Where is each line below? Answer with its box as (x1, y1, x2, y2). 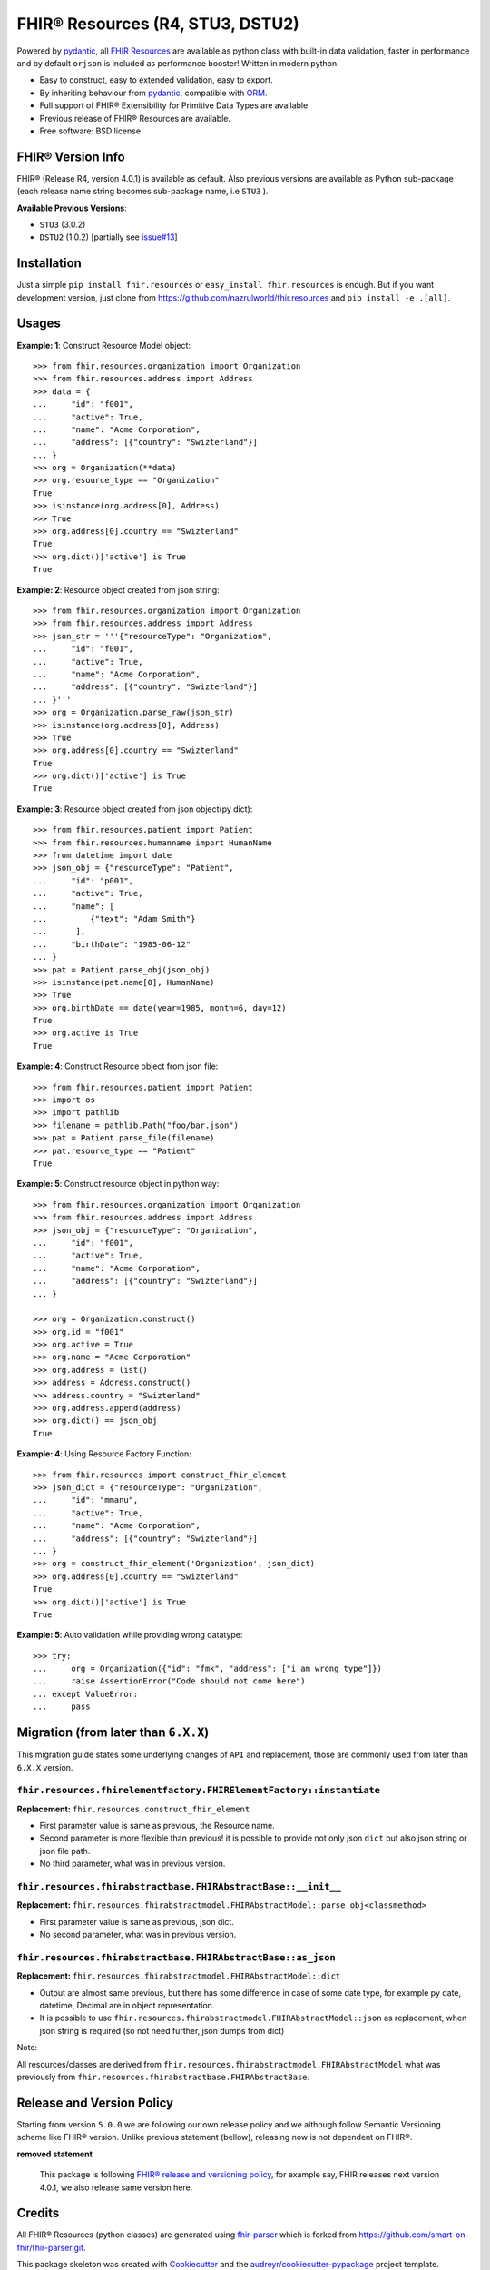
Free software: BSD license (39, 125, 141, 136)
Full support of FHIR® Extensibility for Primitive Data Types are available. (39, 100, 310, 111)
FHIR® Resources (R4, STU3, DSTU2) (16, 14, 299, 34)
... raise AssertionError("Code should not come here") (33, 1676, 306, 1686)
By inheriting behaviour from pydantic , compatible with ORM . (39, 87, 268, 98)
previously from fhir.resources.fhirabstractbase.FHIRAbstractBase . (16, 2071, 310, 2083)
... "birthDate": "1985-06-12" (33, 939, 191, 949)
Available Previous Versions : (16, 202, 127, 213)
